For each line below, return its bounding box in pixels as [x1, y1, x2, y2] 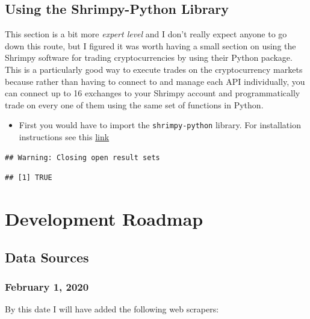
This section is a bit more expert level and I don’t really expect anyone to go [5, 28, 287, 40]
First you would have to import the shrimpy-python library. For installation [19, 119, 301, 131]
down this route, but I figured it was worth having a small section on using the [5, 39, 296, 52]
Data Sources [5, 247, 89, 266]
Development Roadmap [5, 206, 203, 231]
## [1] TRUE [5, 173, 52, 182]
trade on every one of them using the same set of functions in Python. [5, 98, 264, 111]
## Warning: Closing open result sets [5, 153, 160, 162]
